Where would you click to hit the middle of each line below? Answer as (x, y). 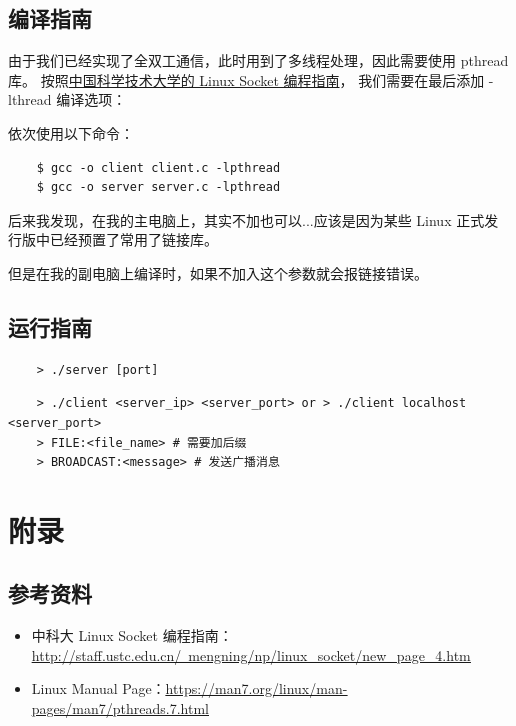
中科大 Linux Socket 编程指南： (132, 635)
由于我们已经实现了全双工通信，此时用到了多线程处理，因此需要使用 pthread (258, 60)
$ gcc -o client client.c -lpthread (158, 167)
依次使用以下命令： (71, 132)
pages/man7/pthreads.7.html (120, 708)
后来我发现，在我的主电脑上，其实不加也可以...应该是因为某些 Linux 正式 (246, 219)
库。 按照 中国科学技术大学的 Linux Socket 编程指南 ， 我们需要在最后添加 (246, 79)
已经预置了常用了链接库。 (133, 239)
